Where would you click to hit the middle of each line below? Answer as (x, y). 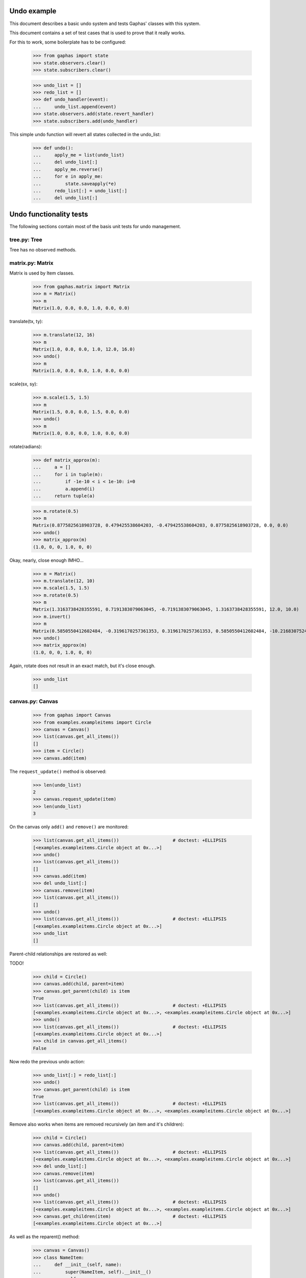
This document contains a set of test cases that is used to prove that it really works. (97, 33)
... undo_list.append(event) (75, 107)
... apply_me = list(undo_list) (79, 155)
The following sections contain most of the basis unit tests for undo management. (95, 226)
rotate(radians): (26, 447)
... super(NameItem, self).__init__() (92, 1272)
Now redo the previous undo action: (47, 1061)
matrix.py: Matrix (31, 263)
